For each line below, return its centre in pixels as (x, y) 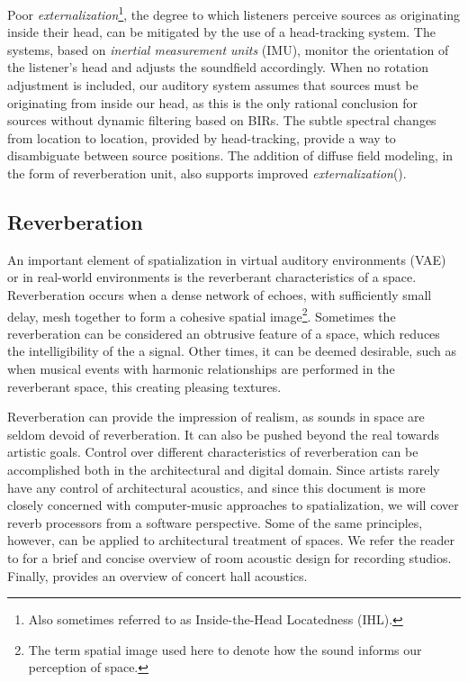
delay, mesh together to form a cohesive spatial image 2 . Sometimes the (202, 314)
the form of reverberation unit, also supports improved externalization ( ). (207, 173)
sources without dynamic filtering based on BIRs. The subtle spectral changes (222, 120)
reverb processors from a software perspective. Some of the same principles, (215, 522)
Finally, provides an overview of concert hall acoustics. (157, 575)
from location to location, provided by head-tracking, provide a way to (202, 137)
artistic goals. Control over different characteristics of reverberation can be (213, 452)
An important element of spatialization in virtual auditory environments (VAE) (227, 259)
